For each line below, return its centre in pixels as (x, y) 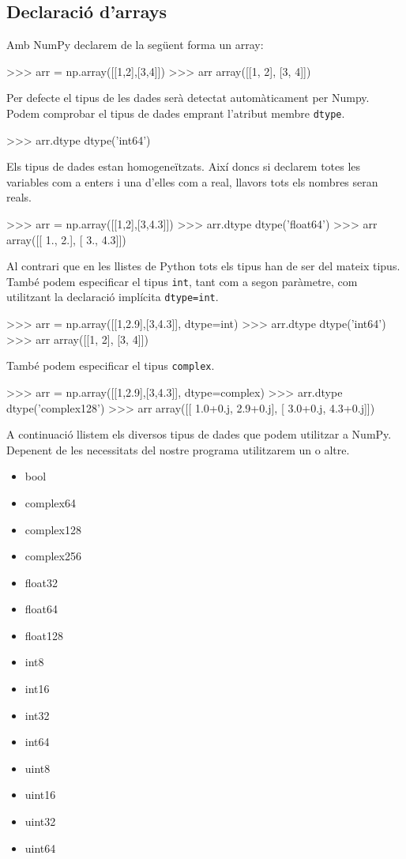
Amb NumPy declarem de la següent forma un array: (135, 45)
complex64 (50, 502)
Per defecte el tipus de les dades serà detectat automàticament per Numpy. (188, 98)
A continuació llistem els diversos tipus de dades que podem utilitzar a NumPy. (199, 434)
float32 (41, 582)
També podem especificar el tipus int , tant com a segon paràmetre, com (182, 281)
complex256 (53, 556)
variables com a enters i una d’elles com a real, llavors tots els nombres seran (192, 181)
